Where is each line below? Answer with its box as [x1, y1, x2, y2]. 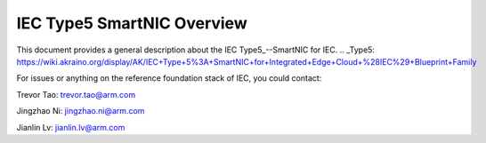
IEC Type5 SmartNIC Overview [16, 13, 248, 33]
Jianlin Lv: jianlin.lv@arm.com [16, 122, 126, 132]
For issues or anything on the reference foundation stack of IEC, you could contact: [16, 73, 322, 83]
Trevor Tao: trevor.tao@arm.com [16, 89, 136, 99]
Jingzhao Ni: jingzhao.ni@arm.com [16, 106, 145, 116]
